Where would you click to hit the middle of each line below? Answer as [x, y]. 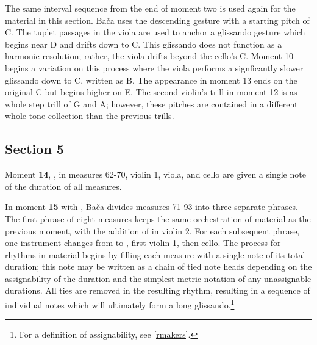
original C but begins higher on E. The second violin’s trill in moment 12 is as [151, 92]
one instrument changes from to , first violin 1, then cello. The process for [143, 243]
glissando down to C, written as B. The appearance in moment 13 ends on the [151, 80]
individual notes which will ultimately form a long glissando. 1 [120, 304]
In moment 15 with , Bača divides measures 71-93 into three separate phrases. [151, 207]
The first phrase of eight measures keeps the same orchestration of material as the [158, 218]
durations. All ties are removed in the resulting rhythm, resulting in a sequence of [158, 290]
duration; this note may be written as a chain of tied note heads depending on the [158, 267]
